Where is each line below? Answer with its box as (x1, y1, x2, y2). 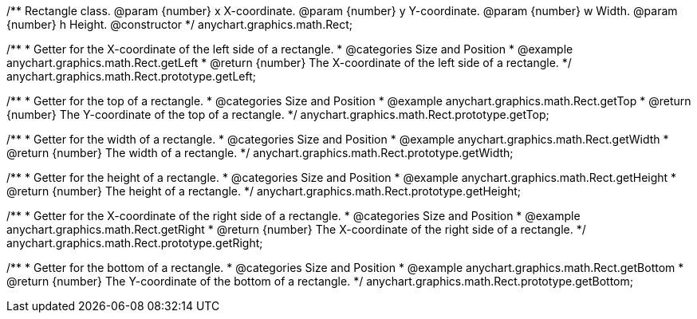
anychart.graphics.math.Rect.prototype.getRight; (6, 236, 263, 250)
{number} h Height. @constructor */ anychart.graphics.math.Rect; (6, 18, 352, 31)
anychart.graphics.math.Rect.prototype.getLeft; (6, 69, 256, 83)
